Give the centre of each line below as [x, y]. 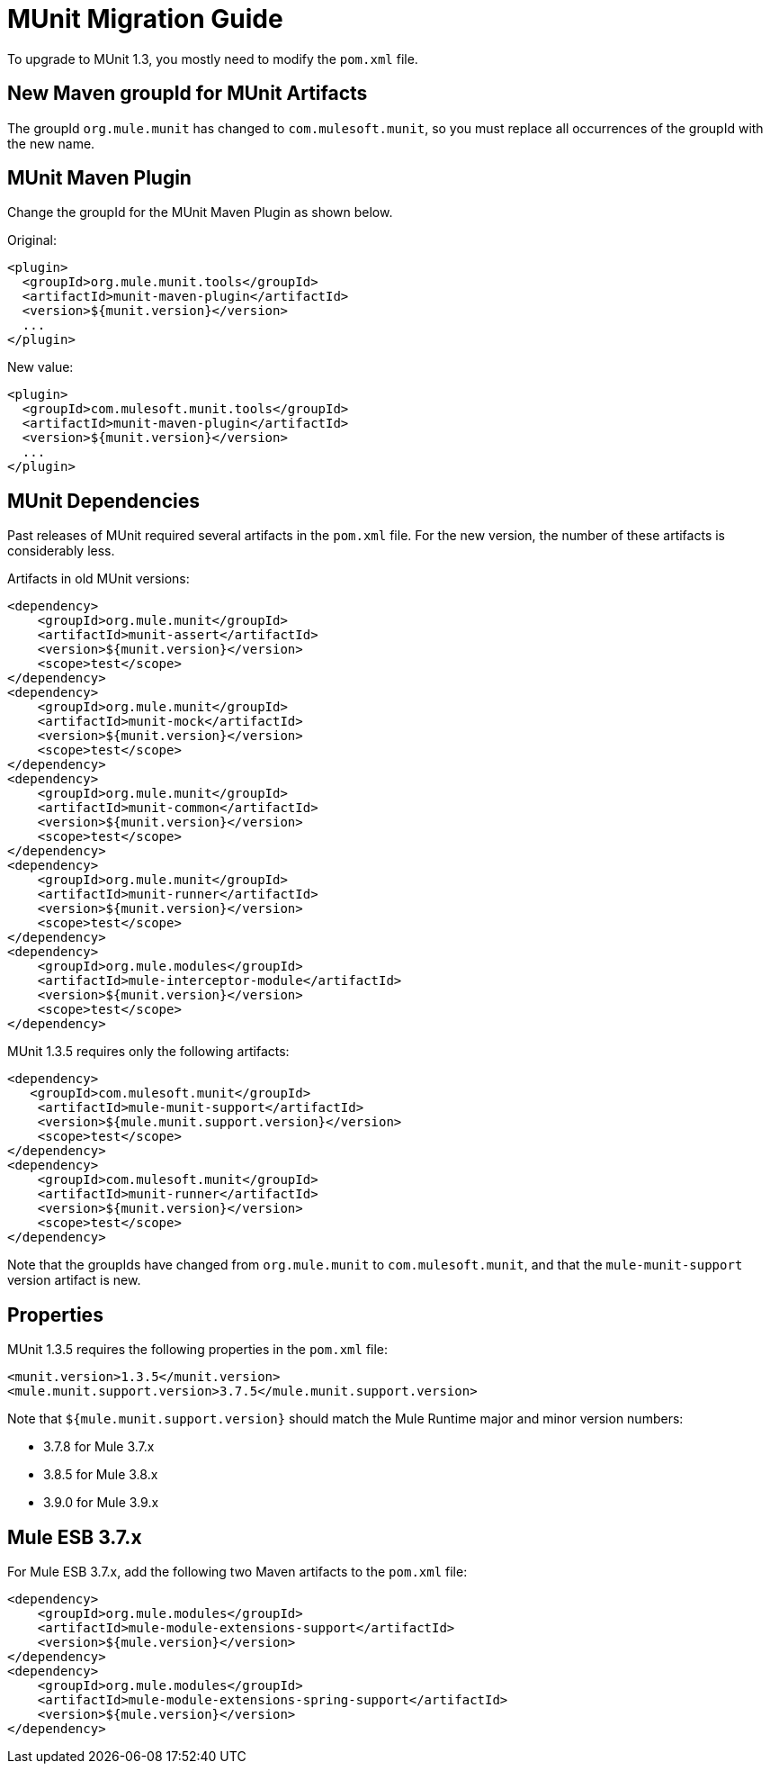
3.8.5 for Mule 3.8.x [101, 1475]
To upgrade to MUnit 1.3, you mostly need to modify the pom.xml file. [213, 59]
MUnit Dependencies [103, 501]
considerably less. [61, 551]
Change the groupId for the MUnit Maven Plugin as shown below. [200, 212]
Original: [32, 240]
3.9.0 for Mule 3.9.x [101, 1503]
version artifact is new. [74, 1280]
